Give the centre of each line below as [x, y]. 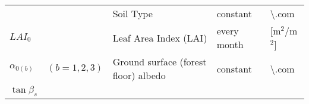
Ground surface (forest [160, 62]
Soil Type [133, 13]
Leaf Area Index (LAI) [160, 37]
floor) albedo [139, 75]
